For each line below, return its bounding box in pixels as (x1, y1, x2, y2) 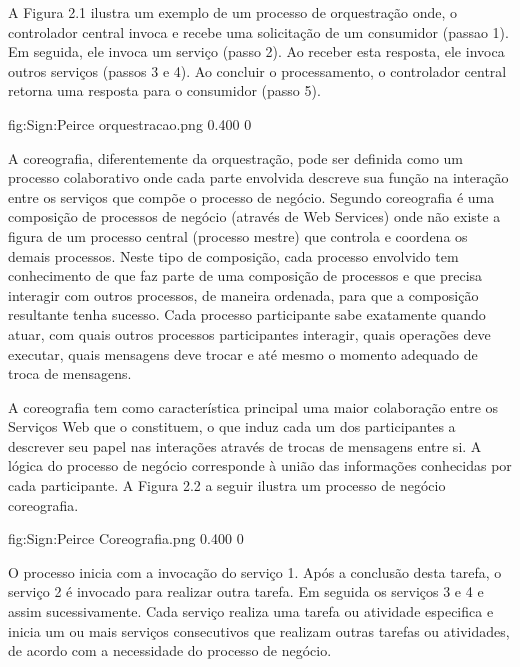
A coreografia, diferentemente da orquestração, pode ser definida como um (8, 147, 463, 168)
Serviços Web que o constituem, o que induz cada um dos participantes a (8, 416, 456, 437)
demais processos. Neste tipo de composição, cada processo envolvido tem (8, 245, 459, 266)
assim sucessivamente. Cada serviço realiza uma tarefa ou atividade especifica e (8, 601, 494, 622)
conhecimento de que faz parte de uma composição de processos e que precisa (8, 265, 483, 286)
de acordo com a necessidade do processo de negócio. (8, 640, 332, 661)
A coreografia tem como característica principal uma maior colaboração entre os (8, 396, 499, 417)
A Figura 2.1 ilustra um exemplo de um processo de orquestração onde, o (8, 2, 458, 22)
